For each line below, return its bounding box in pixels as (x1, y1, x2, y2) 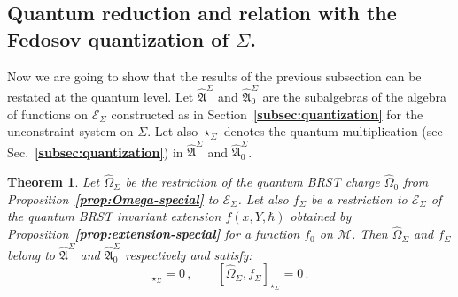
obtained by (290, 207, 352, 225)
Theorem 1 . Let (7, 172, 100, 191)
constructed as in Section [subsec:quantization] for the (111, 104, 423, 123)
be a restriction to (310, 189, 408, 208)
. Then (351, 225, 388, 243)
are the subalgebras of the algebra (262, 87, 447, 105)
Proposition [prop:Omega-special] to (7, 189, 219, 208)
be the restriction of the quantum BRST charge (125, 172, 380, 191)
